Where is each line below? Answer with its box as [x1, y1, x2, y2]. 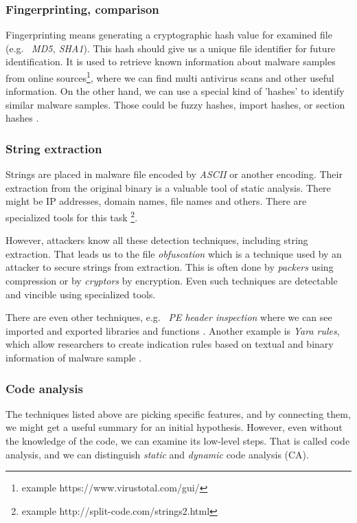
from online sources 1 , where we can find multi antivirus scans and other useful [5, 69, 334, 85]
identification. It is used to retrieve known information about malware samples [5, 54, 336, 69]
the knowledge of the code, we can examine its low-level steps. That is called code [5, 434, 350, 448]
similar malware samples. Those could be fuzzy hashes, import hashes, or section [5, 97, 345, 111]
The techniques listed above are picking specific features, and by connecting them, [5, 406, 351, 421]
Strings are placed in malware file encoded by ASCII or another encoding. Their [5, 167, 343, 181]
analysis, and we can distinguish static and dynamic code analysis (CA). [5, 447, 309, 461]
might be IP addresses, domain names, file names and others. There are [5, 194, 307, 208]
